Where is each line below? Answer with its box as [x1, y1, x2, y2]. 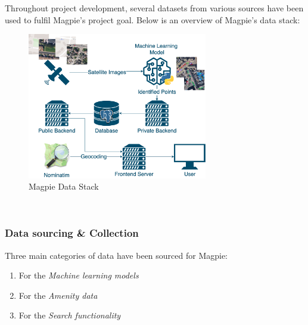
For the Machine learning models [18, 269, 139, 281]
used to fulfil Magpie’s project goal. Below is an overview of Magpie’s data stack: [5, 13, 300, 26]
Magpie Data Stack [29, 180, 99, 193]
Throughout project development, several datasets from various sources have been [5, 2, 304, 14]
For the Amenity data [18, 289, 98, 301]
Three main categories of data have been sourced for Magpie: [5, 249, 228, 261]
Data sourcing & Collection [5, 225, 139, 240]
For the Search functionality [18, 309, 121, 321]
